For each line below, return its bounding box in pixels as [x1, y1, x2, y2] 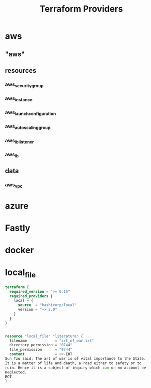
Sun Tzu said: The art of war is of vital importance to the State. [5, 356, 146, 361]
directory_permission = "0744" [9, 343, 73, 348]
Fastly [5, 223, 30, 234]
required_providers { [9, 293, 53, 299]
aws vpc [5, 181, 23, 189]
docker [5, 245, 34, 256]
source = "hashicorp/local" [17, 303, 77, 307]
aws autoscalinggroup [5, 123, 51, 130]
